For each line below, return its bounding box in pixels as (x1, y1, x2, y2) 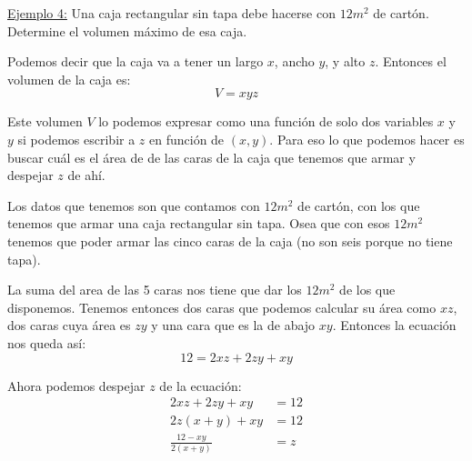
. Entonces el (375, 52, 447, 71)
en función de (149, 129, 225, 148)
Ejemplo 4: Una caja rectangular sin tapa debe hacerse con (7, 4, 336, 22)
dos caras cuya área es (7, 316, 131, 335)
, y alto (325, 52, 366, 71)
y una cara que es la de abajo (151, 316, 316, 335)
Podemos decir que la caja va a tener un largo (7, 52, 264, 71)
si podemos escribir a (17, 129, 136, 148)
